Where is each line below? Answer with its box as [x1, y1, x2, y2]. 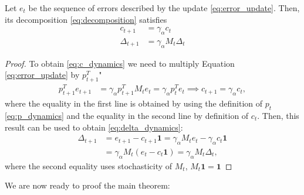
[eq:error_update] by [5, 69, 80, 81]
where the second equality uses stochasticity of [5, 159, 173, 172]
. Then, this [257, 109, 299, 121]
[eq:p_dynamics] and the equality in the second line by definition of [5, 109, 249, 121]
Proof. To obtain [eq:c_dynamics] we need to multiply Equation [5, 57, 235, 69]
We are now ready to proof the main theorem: [5, 179, 170, 191]
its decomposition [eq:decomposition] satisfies [5, 13, 167, 25]
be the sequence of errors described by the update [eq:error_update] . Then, [28, 2, 300, 13]
